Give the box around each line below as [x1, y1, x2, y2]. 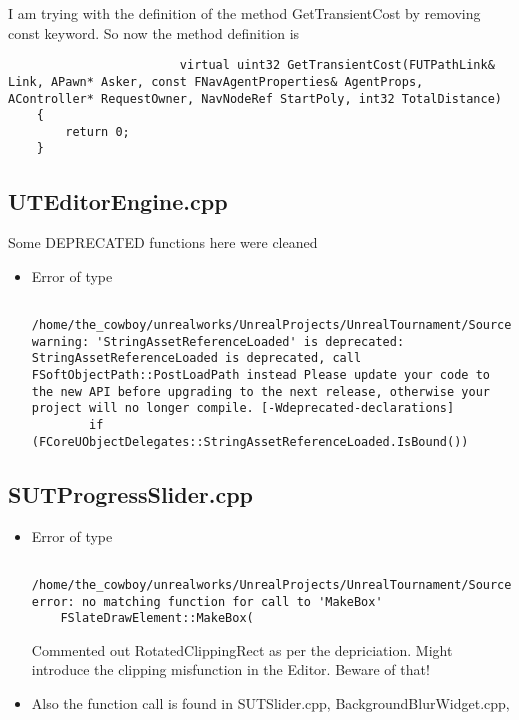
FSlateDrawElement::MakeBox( [60, 611, 254, 626]
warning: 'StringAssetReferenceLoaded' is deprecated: [31, 334, 405, 349]
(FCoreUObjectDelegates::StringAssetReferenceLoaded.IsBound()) [31, 434, 469, 449]
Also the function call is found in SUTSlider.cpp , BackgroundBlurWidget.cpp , [31, 693, 510, 714]
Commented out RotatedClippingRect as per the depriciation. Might [31, 639, 453, 660]
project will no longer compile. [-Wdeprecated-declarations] [31, 401, 455, 416]
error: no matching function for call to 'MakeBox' [31, 594, 383, 609]
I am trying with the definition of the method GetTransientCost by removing [8, 3, 481, 23]
